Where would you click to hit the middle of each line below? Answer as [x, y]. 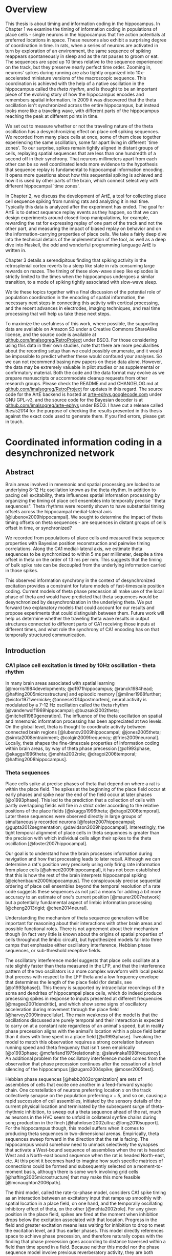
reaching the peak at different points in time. [52, 116]
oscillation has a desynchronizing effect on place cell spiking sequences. [82, 131]
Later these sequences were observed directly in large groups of [74, 816]
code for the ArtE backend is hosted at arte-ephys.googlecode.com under [83, 394]
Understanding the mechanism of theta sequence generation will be [77, 917]
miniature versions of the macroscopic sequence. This [89, 78]
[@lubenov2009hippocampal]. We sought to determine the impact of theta [84, 517]
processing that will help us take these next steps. [58, 313]
